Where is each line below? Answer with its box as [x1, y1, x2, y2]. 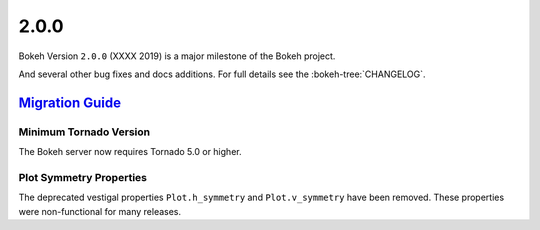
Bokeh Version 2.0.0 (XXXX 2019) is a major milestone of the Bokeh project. [18, 50, 336, 62]
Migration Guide [18, 94, 122, 111]
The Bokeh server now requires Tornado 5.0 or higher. [18, 146, 242, 158]
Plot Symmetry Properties [18, 170, 147, 184]
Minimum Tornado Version [18, 125, 151, 139]
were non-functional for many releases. [18, 205, 182, 217]
